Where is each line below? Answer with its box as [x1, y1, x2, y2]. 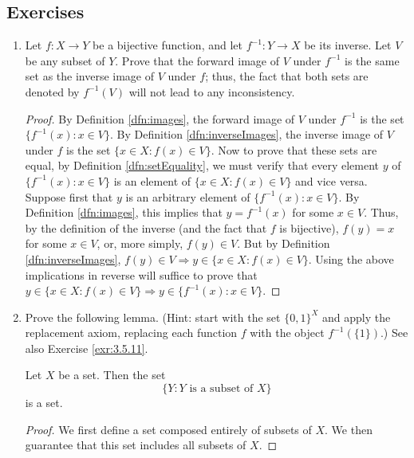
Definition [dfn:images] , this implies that [25, 204, 223, 221]
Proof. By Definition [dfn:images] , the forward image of [25, 110, 295, 127]
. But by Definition [237, 235, 330, 252]
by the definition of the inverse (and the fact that [25, 219, 267, 236]
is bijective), [279, 219, 339, 236]
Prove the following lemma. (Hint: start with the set [25, 308, 281, 325]
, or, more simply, [97, 235, 183, 252]
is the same [345, 52, 400, 69]
